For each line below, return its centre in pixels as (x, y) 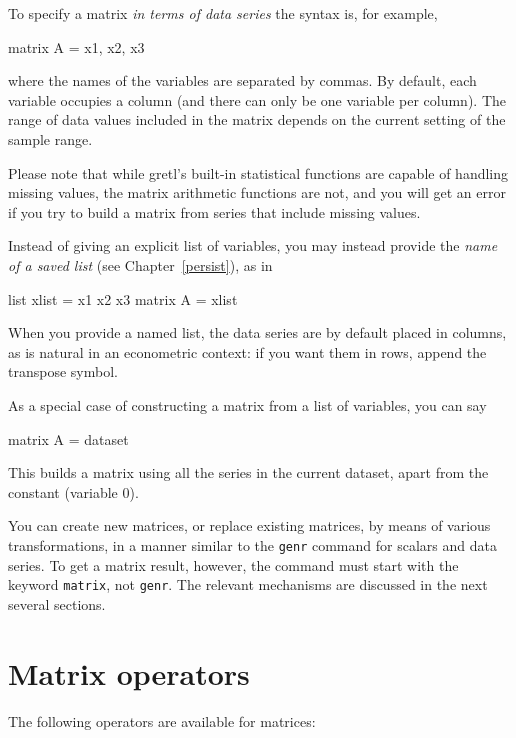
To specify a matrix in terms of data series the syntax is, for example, (223, 13)
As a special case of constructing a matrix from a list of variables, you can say (247, 404)
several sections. (57, 603)
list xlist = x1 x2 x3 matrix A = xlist (123, 298)
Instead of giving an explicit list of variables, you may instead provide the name (253, 245)
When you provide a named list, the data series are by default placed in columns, (257, 332)
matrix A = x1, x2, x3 (76, 46)
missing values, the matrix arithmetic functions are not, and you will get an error (257, 192)
